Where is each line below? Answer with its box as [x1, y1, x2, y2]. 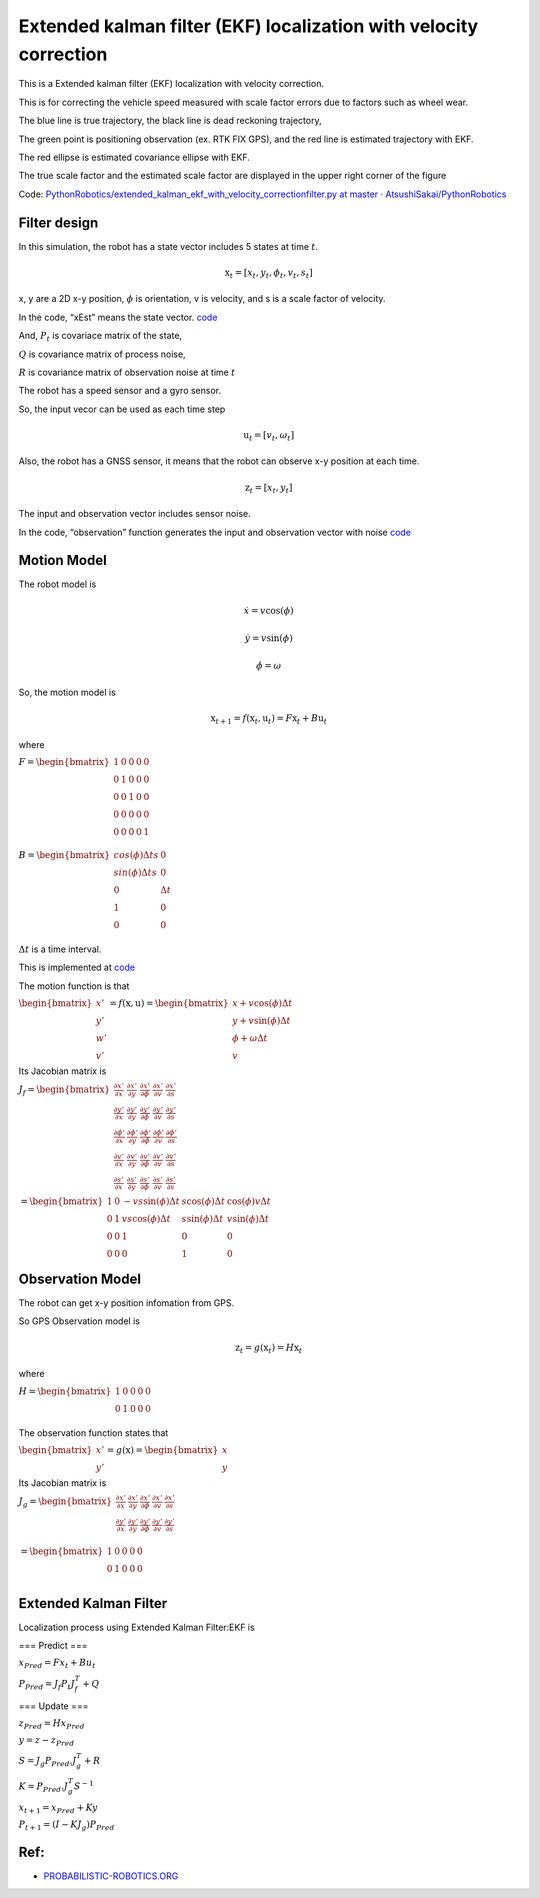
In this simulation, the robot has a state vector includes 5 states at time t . [18, 240, 319, 252]
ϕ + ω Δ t [231, 1033, 269, 1044]
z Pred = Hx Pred [18, 1718, 85, 1731]
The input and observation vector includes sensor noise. [18, 508, 251, 520]
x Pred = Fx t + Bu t [18, 1657, 96, 1671]
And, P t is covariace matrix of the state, [18, 330, 183, 344]
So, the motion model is [18, 686, 117, 698]
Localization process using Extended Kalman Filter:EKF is [18, 1621, 255, 1633]
